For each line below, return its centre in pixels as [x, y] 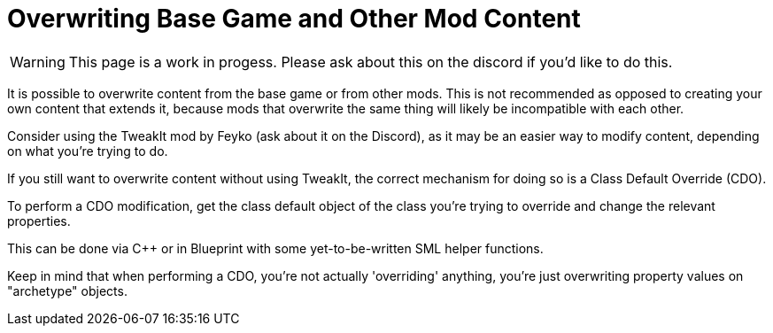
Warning [38, 62]
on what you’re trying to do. [88, 151]
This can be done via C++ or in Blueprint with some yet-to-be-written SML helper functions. [275, 248]
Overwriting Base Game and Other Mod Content [294, 19]
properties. [39, 221]
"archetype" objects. [67, 290]
